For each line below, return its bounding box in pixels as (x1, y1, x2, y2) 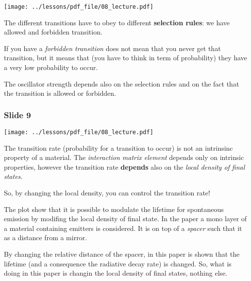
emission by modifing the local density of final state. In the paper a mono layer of (4, 213, 247, 224)
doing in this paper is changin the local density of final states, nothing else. (4, 268, 228, 278)
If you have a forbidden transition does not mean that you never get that (4, 43, 221, 53)
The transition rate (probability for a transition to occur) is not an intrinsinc (4, 142, 233, 153)
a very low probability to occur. (4, 62, 98, 72)
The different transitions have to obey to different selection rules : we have (4, 17, 230, 27)
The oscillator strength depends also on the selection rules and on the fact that (4, 78, 239, 88)
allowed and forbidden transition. (4, 27, 102, 37)
